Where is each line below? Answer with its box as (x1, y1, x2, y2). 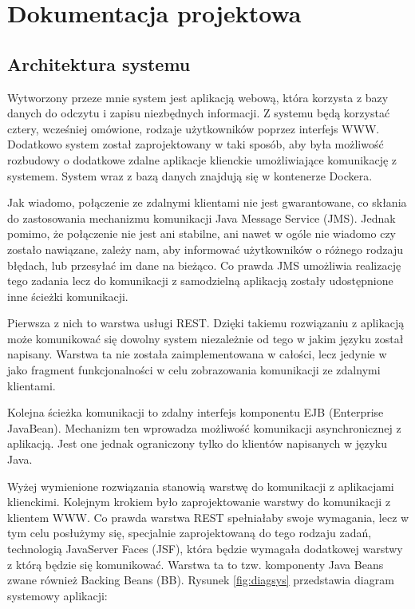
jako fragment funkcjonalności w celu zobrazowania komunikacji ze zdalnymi (7, 362, 381, 378)
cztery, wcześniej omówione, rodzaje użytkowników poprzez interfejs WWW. (7, 120, 380, 136)
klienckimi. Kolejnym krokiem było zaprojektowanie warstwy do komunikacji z (7, 493, 391, 510)
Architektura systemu (7, 51, 191, 76)
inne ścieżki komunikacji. (7, 287, 128, 304)
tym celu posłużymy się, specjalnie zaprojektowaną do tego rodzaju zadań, (7, 524, 372, 541)
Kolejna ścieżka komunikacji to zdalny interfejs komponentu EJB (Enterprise (7, 404, 384, 421)
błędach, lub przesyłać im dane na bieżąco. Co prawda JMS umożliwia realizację (7, 256, 401, 273)
